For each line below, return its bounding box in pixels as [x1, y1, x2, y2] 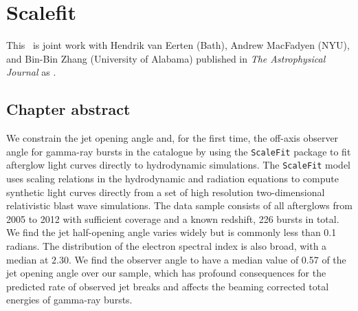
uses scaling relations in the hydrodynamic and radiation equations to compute [6, 171, 339, 186]
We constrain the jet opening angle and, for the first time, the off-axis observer [6, 131, 339, 145]
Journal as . [6, 65, 56, 79]
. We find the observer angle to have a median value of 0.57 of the [69, 252, 346, 266]
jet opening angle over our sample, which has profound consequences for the [6, 266, 326, 280]
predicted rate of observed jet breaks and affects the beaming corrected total [6, 279, 329, 293]
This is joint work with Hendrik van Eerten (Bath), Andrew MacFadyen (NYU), [6, 38, 350, 52]
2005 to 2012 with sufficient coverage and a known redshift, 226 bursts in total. [6, 211, 339, 226]
